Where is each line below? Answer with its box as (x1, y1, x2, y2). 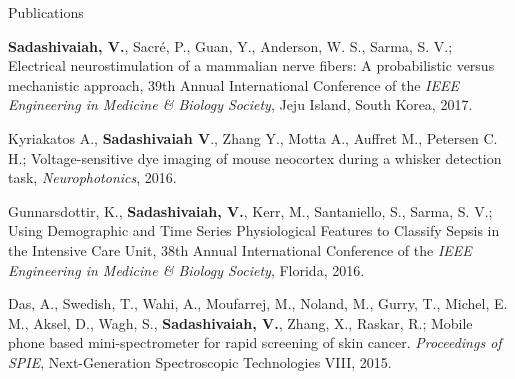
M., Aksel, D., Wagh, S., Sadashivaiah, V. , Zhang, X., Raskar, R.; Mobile (8, 312, 473, 333)
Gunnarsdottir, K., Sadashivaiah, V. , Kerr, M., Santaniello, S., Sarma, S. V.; (8, 200, 493, 221)
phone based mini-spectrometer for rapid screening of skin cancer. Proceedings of (8, 332, 502, 353)
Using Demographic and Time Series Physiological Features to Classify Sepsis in (8, 220, 500, 241)
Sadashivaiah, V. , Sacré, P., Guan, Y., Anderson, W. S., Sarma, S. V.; (8, 35, 453, 56)
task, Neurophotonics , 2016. (8, 167, 177, 188)
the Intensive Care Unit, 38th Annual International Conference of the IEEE (8, 239, 472, 260)
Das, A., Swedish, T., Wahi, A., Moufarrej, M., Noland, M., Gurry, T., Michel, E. (8, 293, 508, 314)
